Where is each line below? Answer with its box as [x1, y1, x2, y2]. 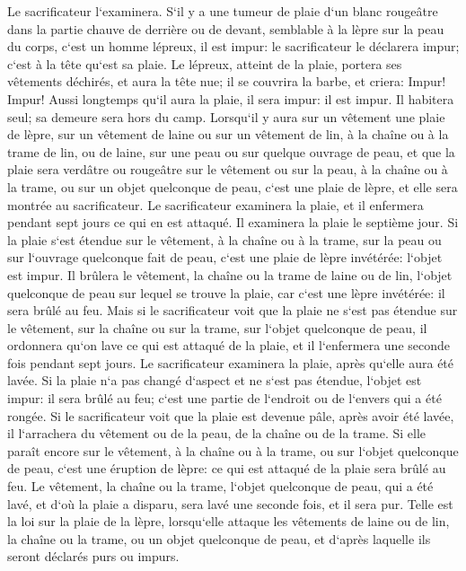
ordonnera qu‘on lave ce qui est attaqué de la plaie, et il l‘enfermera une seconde [7, 336, 451, 355]
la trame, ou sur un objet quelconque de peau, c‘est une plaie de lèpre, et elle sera [7, 177, 458, 196]
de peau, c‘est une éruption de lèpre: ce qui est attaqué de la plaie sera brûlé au [7, 459, 446, 478]
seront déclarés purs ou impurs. [7, 547, 180, 566]
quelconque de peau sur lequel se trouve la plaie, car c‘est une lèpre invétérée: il [7, 283, 445, 302]
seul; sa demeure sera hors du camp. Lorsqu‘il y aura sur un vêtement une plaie [7, 107, 445, 126]
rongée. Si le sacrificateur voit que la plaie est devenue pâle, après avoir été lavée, [7, 406, 454, 425]
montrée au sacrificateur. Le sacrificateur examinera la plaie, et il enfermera [7, 195, 424, 214]
